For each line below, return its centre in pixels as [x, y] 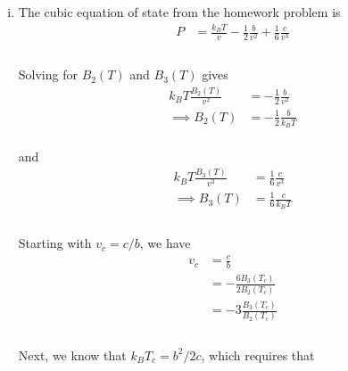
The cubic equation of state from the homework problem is [179, 12]
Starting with [55, 243]
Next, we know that [72, 355]
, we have [165, 243]
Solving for [48, 74]
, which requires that [258, 355]
